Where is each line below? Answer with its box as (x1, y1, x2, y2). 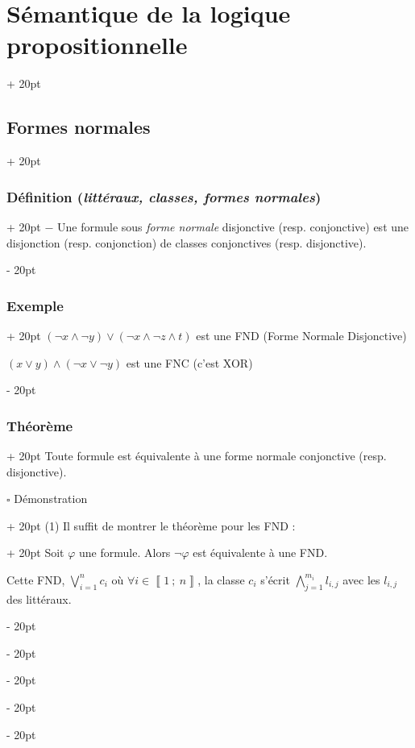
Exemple (6, 295, 64, 315)
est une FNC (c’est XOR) (126, 354, 253, 371)
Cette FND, (6, 571, 65, 588)
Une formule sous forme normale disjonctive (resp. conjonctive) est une (57, 218, 409, 235)
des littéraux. (6, 590, 72, 607)
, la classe (197, 571, 245, 588)
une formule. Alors (79, 544, 171, 561)
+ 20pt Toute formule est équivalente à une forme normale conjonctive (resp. (6, 447, 387, 463)
